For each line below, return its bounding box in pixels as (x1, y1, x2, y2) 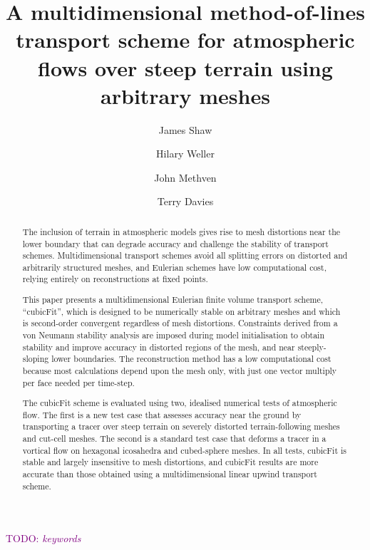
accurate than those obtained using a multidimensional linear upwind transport (22, 468, 317, 480)
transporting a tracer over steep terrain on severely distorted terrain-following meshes (22, 420, 340, 432)
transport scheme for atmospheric (16, 25, 355, 54)
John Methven (154, 170, 217, 185)
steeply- (297, 341, 327, 353)
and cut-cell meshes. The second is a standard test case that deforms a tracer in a (22, 432, 327, 445)
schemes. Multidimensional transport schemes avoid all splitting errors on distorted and (22, 249, 348, 261)
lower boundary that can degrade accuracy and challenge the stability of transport (22, 237, 329, 249)
